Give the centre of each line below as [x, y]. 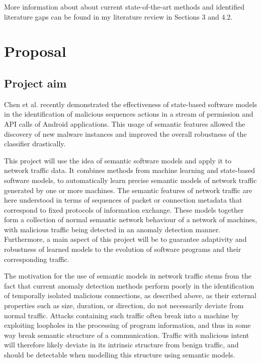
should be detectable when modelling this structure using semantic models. [120, 355]
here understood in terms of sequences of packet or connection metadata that [123, 200]
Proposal [35, 51]
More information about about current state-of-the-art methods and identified [124, 7]
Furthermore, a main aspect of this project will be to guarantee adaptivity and [125, 239]
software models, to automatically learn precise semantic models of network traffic [130, 180]
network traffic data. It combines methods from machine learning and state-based [129, 170]
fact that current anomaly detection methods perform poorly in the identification [129, 285]
